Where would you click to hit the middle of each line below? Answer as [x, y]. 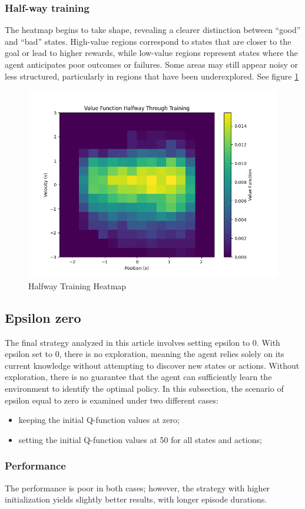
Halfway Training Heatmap [77, 285]
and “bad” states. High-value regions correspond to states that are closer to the [148, 41]
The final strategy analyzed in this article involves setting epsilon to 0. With [142, 342]
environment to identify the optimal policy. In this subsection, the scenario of [144, 388]
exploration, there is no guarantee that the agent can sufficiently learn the [138, 377]
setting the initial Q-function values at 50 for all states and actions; [140, 439]
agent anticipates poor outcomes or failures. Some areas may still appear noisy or [152, 64]
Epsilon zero [43, 317]
